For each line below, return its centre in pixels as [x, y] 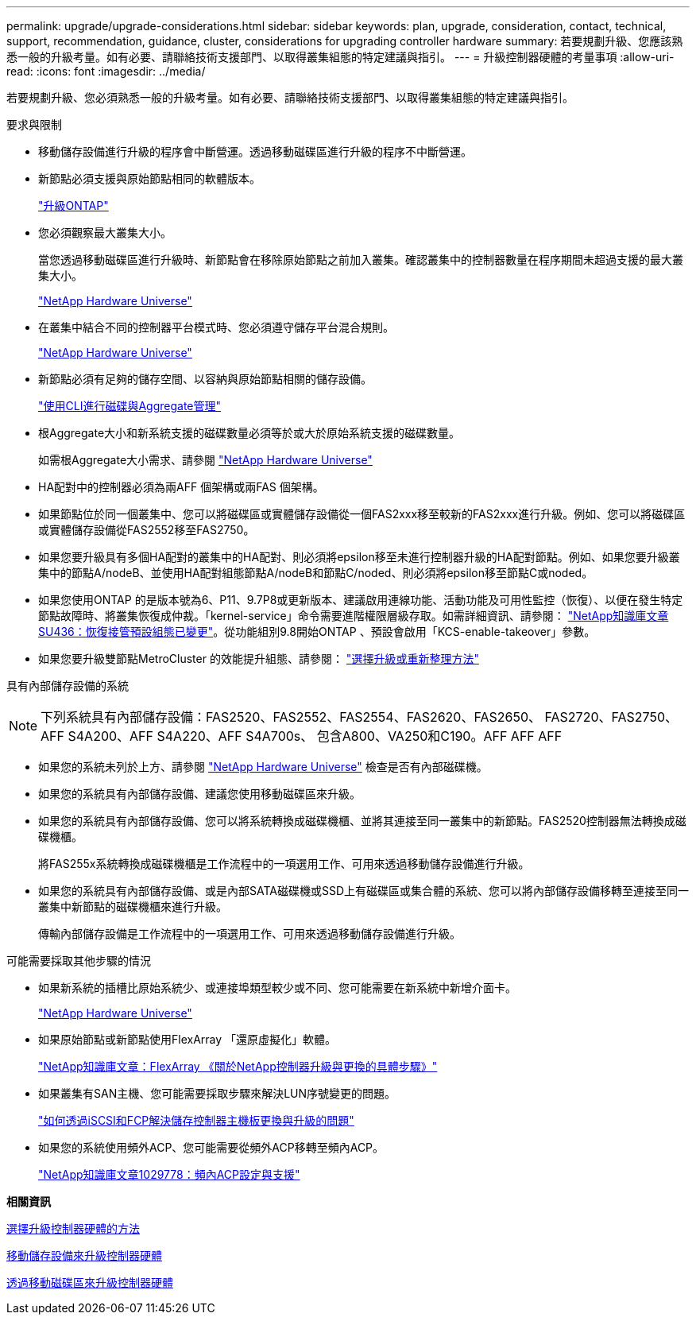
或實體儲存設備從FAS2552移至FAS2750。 [147, 530]
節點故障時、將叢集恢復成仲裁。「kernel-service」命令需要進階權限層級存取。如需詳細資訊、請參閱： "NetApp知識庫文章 [354, 616]
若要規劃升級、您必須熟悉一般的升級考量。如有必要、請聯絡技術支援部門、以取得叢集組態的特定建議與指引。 [290, 97]
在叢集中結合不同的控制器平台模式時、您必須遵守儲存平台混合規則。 [216, 327]
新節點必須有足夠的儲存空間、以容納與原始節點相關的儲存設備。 [205, 379]
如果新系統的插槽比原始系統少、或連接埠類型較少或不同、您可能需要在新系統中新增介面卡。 [277, 988]
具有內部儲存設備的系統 [68, 686]
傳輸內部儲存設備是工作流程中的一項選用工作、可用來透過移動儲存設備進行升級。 [249, 934]
